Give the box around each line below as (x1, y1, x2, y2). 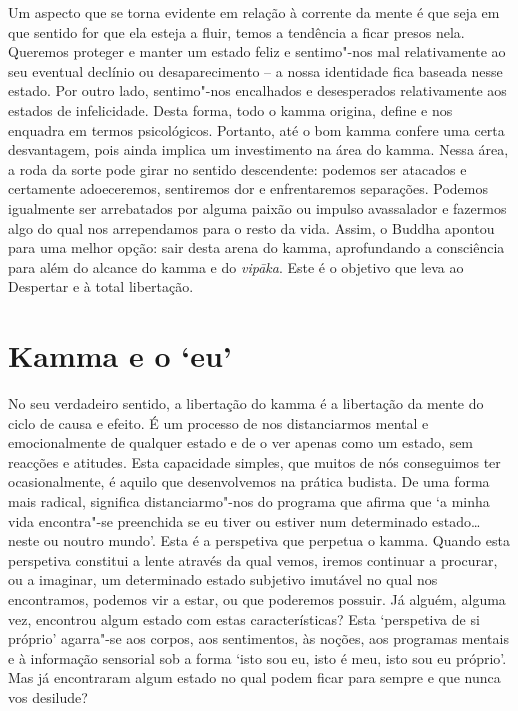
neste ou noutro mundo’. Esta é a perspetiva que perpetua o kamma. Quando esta (8, 530, 510, 551)
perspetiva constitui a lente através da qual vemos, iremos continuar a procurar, (8, 549, 498, 570)
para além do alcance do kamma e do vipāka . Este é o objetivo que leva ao (8, 256, 464, 277)
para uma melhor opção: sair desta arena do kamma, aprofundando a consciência (8, 237, 505, 258)
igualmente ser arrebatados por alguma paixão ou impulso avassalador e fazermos (8, 197, 507, 218)
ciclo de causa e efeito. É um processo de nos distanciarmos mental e (8, 412, 429, 433)
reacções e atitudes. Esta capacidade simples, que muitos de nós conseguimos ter (8, 451, 501, 472)
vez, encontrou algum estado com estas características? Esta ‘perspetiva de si (8, 608, 480, 629)
